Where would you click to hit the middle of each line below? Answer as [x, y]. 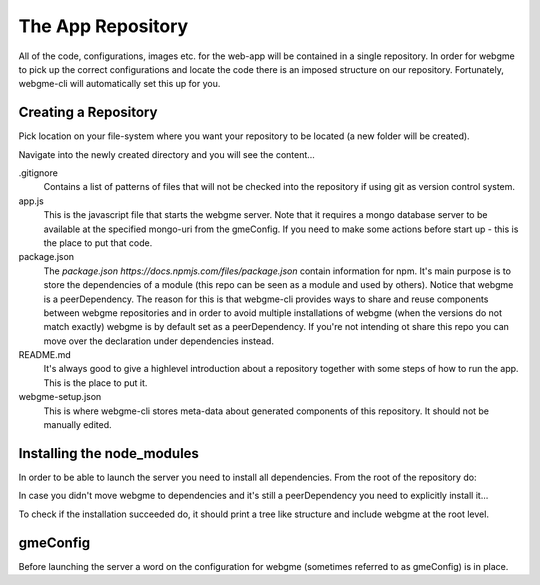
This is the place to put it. [95, 382]
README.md [45, 355]
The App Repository [103, 26]
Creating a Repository [88, 112]
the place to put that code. [98, 242]
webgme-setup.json [60, 397]
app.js [31, 201]
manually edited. [77, 425]
